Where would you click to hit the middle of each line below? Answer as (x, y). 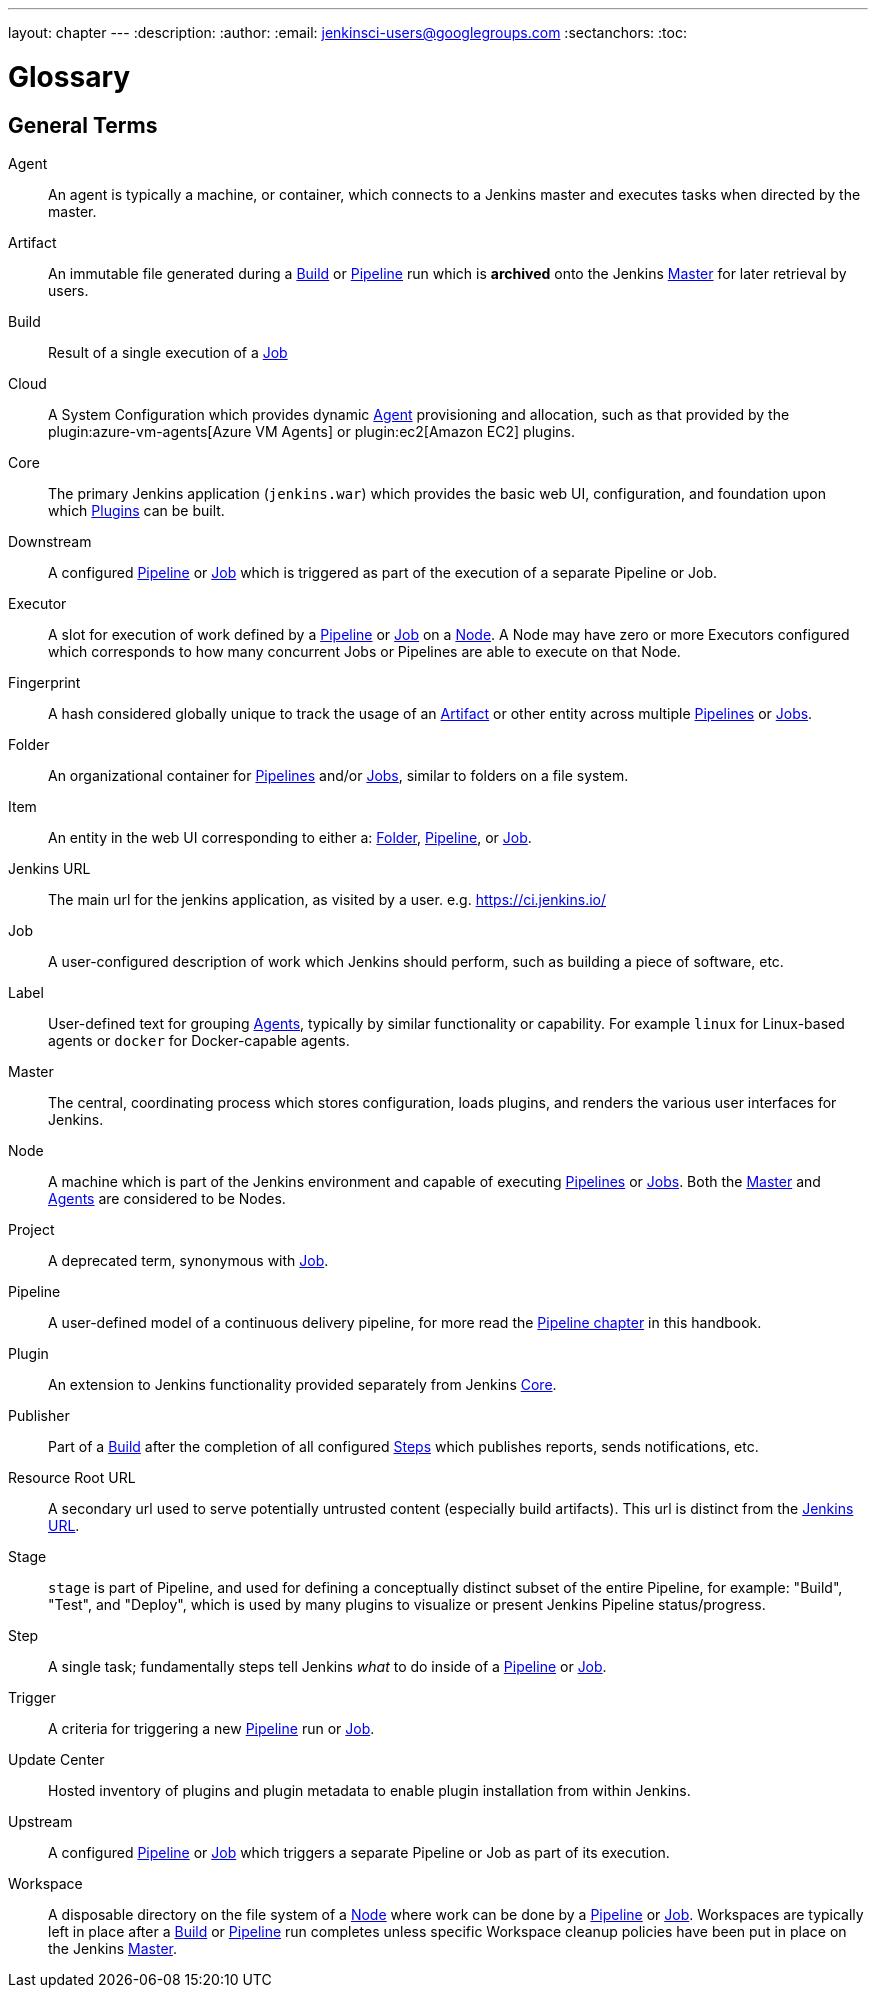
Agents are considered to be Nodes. (167, 1198)
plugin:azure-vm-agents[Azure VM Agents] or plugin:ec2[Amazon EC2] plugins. (312, 431)
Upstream (40, 1821)
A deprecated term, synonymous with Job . (188, 1260)
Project (31, 1229)
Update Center (56, 1759)
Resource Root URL (72, 1477)
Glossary (69, 76)
